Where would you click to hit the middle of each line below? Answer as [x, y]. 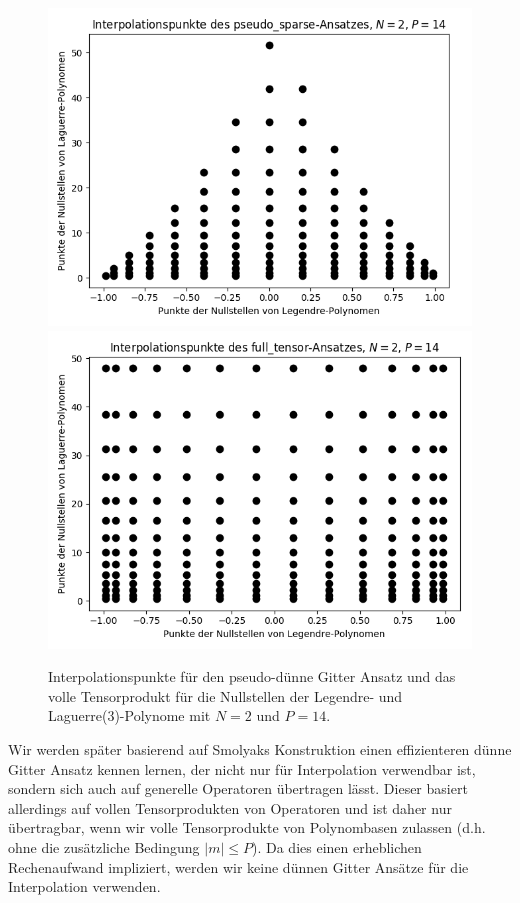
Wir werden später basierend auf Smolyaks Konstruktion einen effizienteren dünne [260, 748]
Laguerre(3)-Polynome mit [129, 715]
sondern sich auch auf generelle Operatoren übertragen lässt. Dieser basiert [238, 788]
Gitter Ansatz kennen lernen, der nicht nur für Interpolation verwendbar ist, [242, 768]
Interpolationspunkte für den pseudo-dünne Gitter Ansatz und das [252, 676]
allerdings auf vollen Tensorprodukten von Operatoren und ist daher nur [230, 807]
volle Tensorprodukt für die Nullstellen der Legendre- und [225, 695]
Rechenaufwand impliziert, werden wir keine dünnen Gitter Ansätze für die [238, 866]
